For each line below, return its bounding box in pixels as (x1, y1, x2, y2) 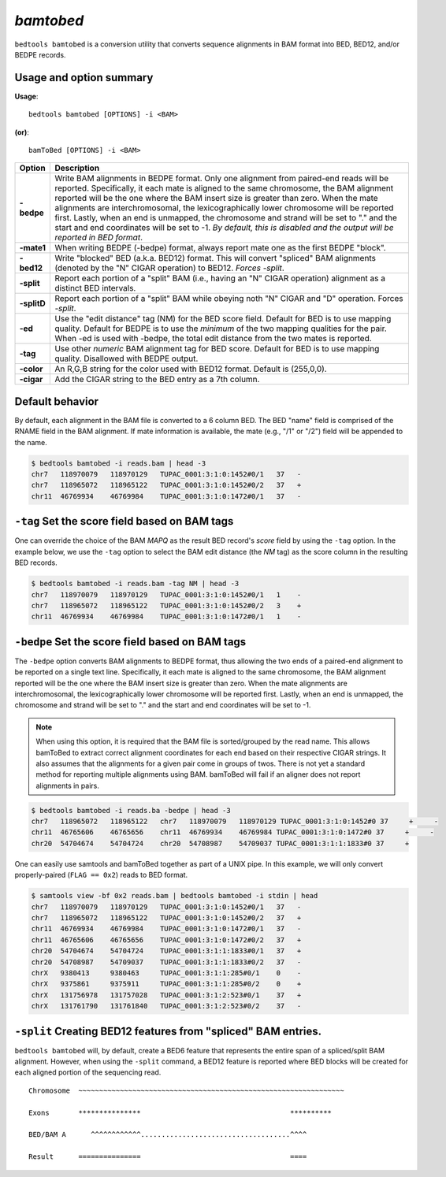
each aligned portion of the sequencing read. (14, 1067, 162, 1077)
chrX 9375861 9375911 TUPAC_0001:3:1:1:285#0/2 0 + (31, 979, 302, 989)
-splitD (19, 298, 46, 309)
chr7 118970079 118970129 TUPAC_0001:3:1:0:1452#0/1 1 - (31, 590, 302, 599)
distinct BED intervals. (54, 283, 136, 294)
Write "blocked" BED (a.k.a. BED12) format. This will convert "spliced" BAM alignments (54, 253, 376, 264)
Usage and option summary (14, 71, 154, 84)
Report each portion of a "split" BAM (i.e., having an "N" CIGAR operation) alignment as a (54, 273, 386, 284)
